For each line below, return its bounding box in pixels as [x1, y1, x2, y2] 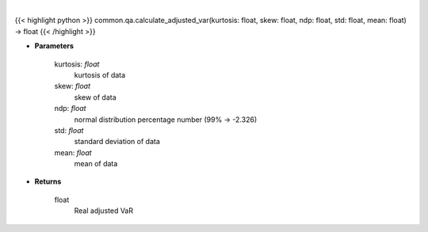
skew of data [74, 92, 117, 102]
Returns [34, 177, 62, 186]
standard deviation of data [74, 137, 160, 146]
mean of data [74, 159, 118, 169]
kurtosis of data [74, 70, 126, 79]
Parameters [34, 41, 75, 51]
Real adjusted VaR [74, 206, 134, 215]
